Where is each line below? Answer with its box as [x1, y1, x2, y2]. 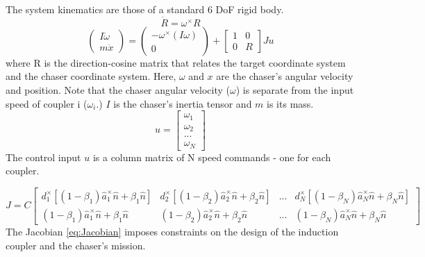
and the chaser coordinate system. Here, [6, 69, 176, 83]
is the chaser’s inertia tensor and [113, 96, 252, 110]
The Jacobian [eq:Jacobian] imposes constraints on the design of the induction [6, 224, 339, 238]
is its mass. [267, 96, 314, 110]
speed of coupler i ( [6, 96, 87, 110]
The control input [6, 149, 81, 164]
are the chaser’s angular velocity [216, 69, 353, 83]
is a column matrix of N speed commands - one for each [92, 149, 331, 164]
